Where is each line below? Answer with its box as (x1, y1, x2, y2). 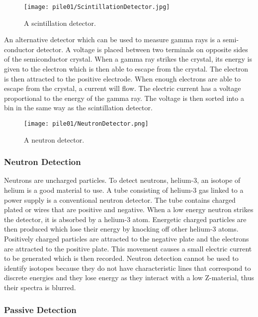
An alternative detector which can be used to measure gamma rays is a (4, 34, 221, 45)
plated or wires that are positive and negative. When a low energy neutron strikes (4, 204, 254, 215)
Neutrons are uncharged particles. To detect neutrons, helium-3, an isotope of (4, 175, 241, 185)
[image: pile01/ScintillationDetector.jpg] (24, 3, 170, 10)
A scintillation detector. (24, 17, 96, 28)
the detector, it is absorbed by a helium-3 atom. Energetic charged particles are (4, 214, 247, 224)
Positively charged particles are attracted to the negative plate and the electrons (4, 234, 249, 244)
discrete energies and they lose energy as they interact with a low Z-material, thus (4, 272, 254, 283)
